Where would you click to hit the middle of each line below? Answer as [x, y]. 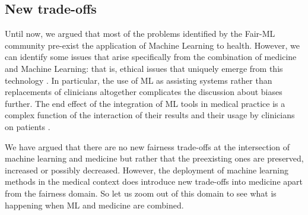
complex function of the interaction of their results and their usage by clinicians [150, 115]
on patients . [28, 126]
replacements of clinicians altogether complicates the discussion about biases [144, 92]
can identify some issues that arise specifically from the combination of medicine [151, 57]
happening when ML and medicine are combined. [94, 205]
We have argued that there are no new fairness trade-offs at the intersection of [147, 146]
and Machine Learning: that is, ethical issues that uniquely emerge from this [144, 68]
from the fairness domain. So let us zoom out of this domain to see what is [141, 193]
